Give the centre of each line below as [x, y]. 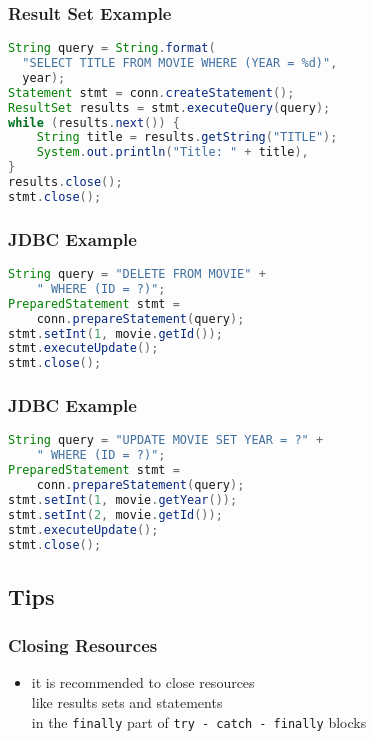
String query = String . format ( [112, 48]
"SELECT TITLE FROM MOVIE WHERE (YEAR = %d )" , [180, 63]
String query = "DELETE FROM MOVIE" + [137, 274]
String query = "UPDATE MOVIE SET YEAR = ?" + [166, 440]
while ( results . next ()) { [94, 122]
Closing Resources [83, 645]
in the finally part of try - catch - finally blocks [199, 721]
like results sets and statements [127, 702]
